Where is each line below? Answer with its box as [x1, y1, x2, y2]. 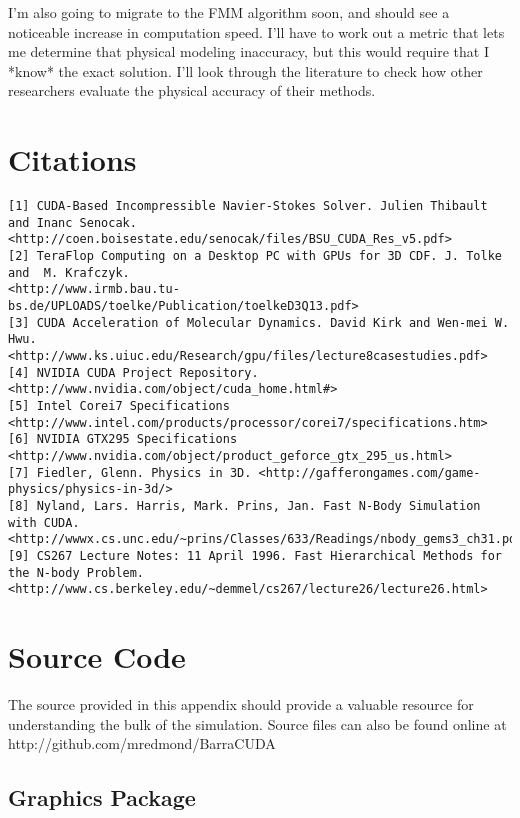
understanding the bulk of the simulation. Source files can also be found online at [8, 713, 507, 734]
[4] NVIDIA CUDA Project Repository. [8, 365, 259, 380]
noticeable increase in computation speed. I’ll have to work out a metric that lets [8, 21, 505, 42]
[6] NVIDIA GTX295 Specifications [8, 432, 238, 447]
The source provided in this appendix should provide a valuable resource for [8, 693, 474, 714]
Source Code [8, 636, 186, 677]
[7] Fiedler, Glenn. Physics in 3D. [8, 465, 252, 480]
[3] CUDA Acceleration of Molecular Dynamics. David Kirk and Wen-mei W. [8, 315, 510, 330]
